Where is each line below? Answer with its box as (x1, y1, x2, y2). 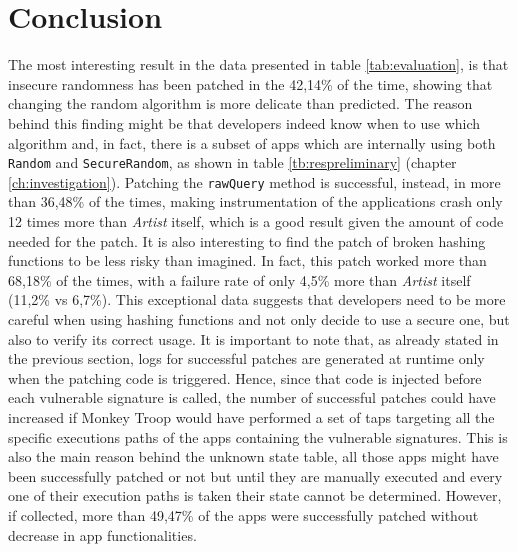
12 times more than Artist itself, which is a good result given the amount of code (8, 211, 504, 231)
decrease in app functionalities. (8, 524, 197, 545)
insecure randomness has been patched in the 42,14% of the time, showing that (8, 73, 493, 94)
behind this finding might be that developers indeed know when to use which (8, 112, 481, 133)
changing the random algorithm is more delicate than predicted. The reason (8, 93, 473, 114)
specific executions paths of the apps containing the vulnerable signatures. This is (8, 426, 508, 447)
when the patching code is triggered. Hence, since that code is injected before (8, 367, 482, 388)
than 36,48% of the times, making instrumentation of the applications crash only (8, 191, 503, 212)
